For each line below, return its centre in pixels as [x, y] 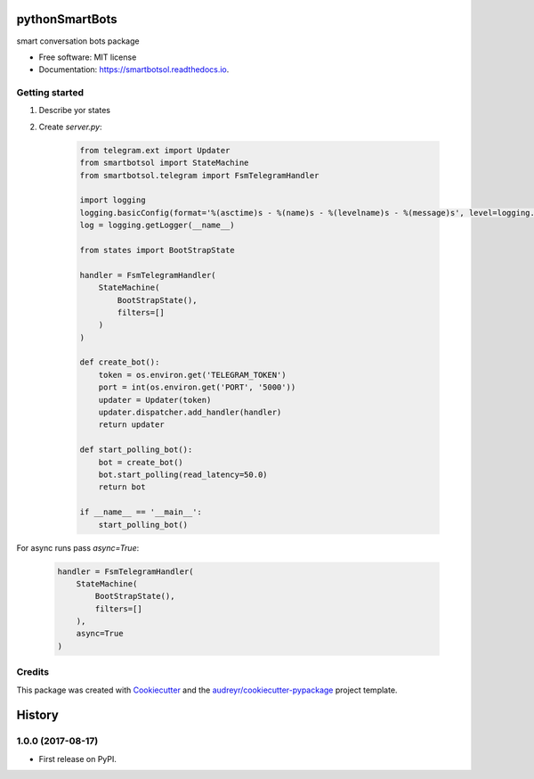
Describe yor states [75, 111]
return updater [131, 425]
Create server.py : [70, 127]
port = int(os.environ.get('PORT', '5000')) [197, 387]
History [38, 715]
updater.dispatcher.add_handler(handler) [190, 413]
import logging [113, 200]
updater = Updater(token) [155, 400]
